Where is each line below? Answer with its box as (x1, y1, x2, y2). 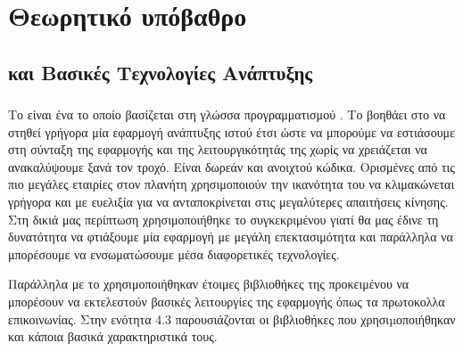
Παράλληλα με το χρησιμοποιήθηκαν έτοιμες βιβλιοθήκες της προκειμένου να (8, 274, 409, 293)
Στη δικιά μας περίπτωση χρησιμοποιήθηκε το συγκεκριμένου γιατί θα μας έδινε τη (8, 209, 439, 228)
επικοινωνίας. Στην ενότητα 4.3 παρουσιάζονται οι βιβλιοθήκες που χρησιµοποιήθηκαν (8, 309, 456, 328)
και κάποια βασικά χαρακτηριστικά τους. (8, 327, 218, 346)
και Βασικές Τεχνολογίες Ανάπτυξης (8, 58, 313, 86)
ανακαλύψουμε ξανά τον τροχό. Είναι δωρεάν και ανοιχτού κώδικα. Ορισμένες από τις (8, 157, 455, 175)
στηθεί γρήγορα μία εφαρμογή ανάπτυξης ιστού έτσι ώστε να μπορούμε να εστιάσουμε (8, 122, 455, 141)
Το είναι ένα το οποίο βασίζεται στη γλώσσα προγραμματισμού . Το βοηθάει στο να (8, 105, 446, 124)
